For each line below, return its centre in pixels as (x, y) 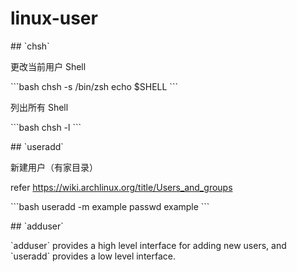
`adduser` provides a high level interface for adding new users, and (148, 245)
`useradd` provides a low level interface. (93, 256)
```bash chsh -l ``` (46, 127)
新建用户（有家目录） (54, 167)
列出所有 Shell (39, 107)
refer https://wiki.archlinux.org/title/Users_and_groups (121, 187)
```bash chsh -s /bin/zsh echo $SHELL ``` (94, 86)
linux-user (54, 18)
